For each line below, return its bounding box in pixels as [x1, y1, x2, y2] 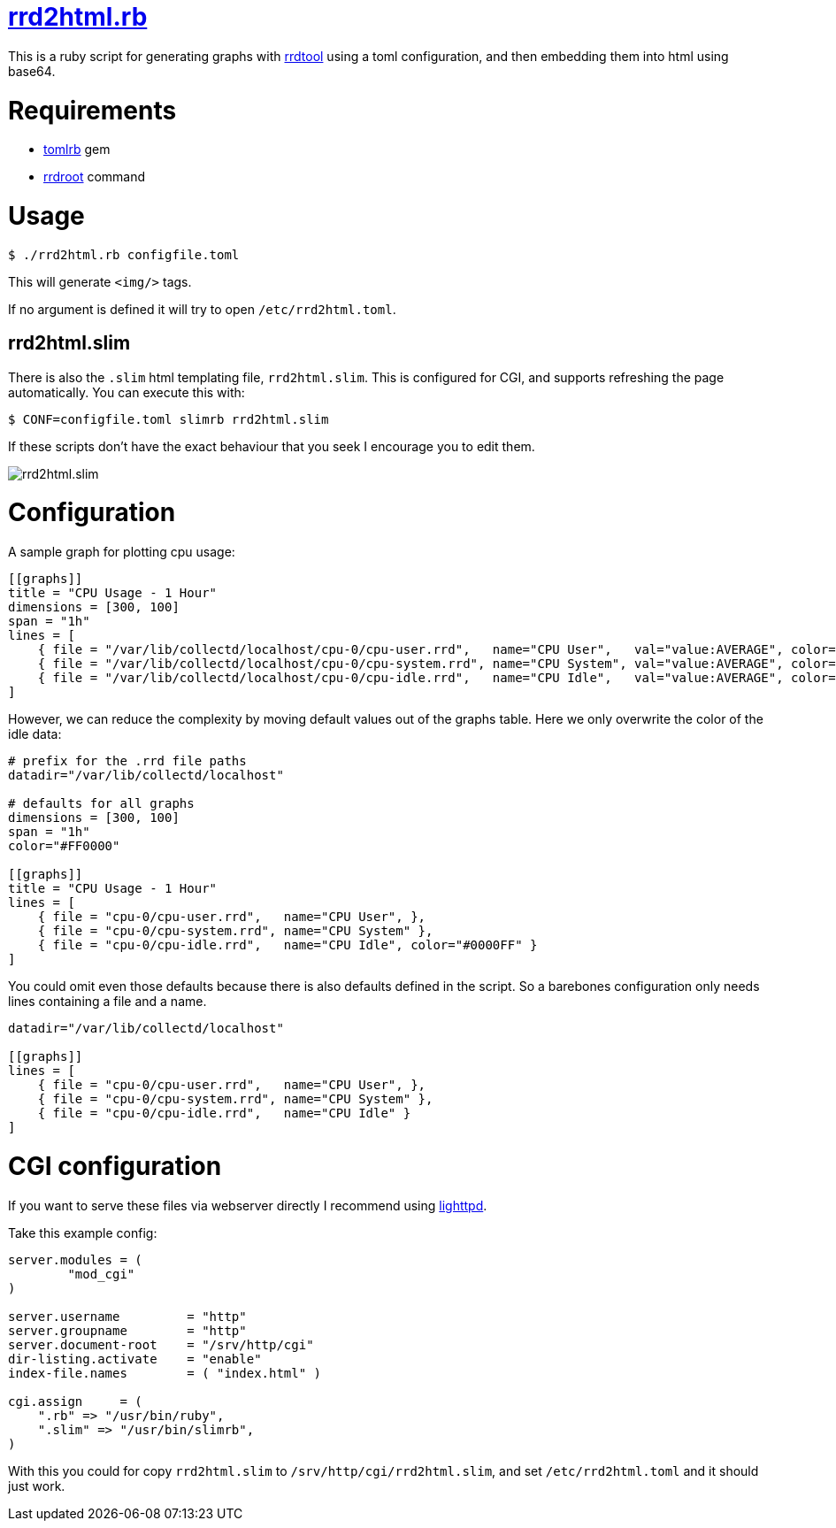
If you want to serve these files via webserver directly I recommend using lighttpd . [8, 1197, 487, 1213]
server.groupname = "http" [8, 1323, 247, 1338]
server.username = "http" [8, 1309, 247, 1324]
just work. [8, 1478, 65, 1493]
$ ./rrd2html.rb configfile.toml [8, 247, 240, 262]
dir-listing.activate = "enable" [8, 1351, 262, 1366]
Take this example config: [8, 1225, 157, 1240]
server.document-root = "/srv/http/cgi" [8, 1337, 314, 1352]
